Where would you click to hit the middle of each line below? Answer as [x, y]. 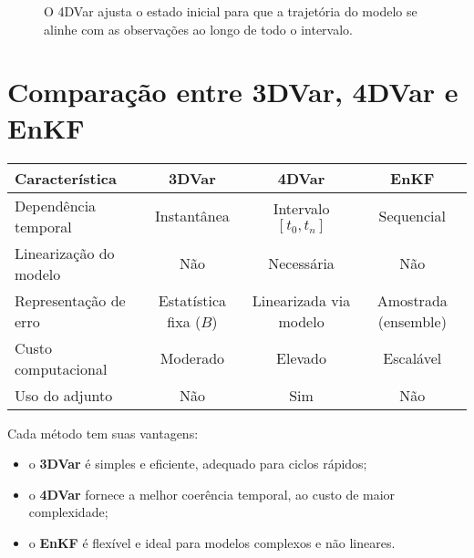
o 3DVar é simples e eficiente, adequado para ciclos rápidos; [198, 464]
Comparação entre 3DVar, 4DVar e [233, 92]
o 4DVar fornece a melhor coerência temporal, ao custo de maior [212, 494]
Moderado [192, 358]
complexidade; [68, 512]
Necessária [301, 263]
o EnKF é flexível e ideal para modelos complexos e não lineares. [212, 542]
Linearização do [65, 253]
